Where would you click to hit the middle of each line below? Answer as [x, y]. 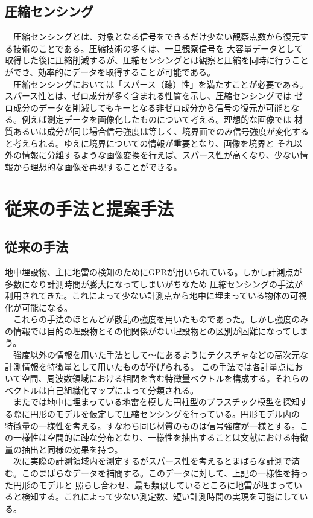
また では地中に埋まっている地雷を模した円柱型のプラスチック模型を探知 [156, 402]
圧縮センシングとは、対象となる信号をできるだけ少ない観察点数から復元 [156, 37]
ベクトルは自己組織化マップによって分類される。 [102, 390]
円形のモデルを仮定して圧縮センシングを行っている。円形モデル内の [165, 414]
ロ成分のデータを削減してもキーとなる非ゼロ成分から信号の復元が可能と [148, 107]
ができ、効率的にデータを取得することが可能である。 [110, 72]
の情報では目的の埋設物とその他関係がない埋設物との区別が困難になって [148, 331]
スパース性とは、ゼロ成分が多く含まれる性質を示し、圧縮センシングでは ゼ [154, 96]
